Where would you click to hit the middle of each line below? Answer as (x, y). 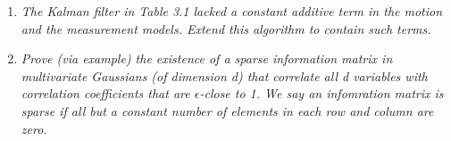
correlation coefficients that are (105, 93)
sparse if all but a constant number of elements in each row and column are (227, 110)
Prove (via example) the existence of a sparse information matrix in (207, 58)
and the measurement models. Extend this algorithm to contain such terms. (226, 28)
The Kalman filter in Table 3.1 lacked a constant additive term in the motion (232, 11)
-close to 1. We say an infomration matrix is (322, 93)
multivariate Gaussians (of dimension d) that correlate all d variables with (224, 75)
